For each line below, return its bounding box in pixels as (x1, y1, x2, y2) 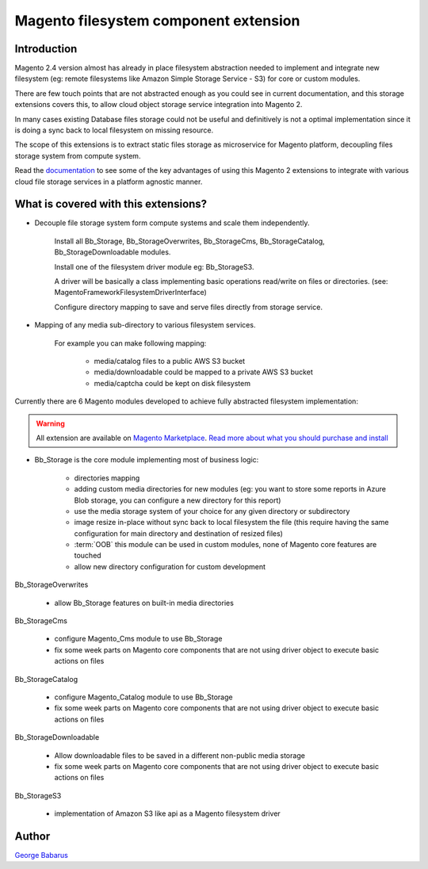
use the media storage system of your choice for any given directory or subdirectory (74, 506, 350, 515)
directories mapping (74, 473, 140, 483)
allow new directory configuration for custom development (74, 561, 266, 571)
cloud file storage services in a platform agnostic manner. (14, 177, 203, 186)
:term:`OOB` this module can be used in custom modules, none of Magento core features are (74, 540, 377, 549)
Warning (36, 419, 65, 428)
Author (14, 829, 51, 843)
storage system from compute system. (14, 151, 141, 160)
